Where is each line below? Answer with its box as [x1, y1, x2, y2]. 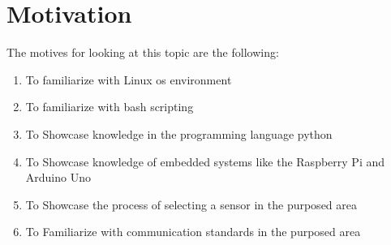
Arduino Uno [25, 169, 91, 186]
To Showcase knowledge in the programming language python [25, 125, 333, 142]
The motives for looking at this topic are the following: [6, 44, 279, 61]
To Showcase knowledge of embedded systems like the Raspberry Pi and [25, 153, 385, 170]
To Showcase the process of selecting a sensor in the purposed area [25, 196, 357, 213]
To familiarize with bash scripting [25, 98, 194, 115]
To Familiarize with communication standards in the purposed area [25, 223, 361, 240]
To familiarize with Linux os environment [25, 71, 232, 88]
